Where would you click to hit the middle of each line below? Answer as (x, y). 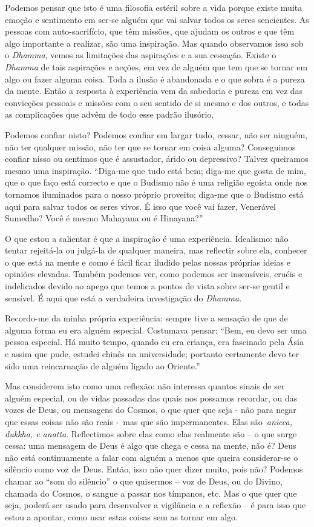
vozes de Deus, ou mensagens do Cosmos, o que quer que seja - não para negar (151, 410)
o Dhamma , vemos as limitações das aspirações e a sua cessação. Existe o (141, 55)
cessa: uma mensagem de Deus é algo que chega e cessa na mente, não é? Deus (151, 445)
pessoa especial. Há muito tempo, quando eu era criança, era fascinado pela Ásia (154, 342)
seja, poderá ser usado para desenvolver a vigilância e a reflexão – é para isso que (155, 505)
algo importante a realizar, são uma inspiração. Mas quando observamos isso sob (154, 43)
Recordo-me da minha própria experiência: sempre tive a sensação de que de (146, 318)
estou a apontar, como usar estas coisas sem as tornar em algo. (121, 516)
